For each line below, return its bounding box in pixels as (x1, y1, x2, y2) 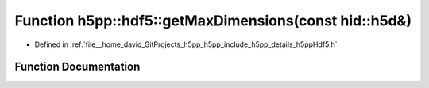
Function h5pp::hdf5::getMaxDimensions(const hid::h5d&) (14, 12, 412, 29)
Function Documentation (14, 60, 141, 74)
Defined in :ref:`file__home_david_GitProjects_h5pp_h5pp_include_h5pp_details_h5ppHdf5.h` (34, 40, 338, 49)
